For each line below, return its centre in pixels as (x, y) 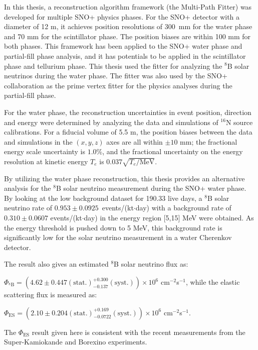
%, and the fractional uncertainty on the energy (170, 151)
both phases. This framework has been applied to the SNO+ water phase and (123, 46)
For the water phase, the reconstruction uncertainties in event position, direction (128, 112)
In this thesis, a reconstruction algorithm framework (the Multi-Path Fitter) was (128, 7)
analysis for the (28, 188)
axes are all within (135, 141)
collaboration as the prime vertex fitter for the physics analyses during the (118, 85)
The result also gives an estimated (56, 264)
